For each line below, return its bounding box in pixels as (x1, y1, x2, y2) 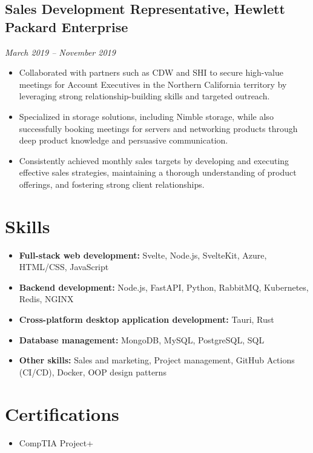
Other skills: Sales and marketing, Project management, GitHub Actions (19, 354, 295, 366)
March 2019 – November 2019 (5, 45, 116, 58)
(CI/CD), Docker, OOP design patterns (19, 365, 166, 378)
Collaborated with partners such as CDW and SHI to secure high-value (19, 66, 284, 79)
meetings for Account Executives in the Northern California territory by (19, 78, 287, 90)
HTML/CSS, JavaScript (19, 260, 109, 273)
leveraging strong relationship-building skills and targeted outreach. (19, 90, 270, 102)
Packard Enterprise (5, 17, 128, 36)
